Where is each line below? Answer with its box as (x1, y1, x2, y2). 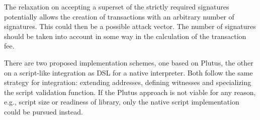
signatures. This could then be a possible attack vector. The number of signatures (4, 21, 256, 31)
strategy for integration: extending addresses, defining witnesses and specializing (4, 77, 251, 87)
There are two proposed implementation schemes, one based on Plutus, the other (4, 57, 253, 67)
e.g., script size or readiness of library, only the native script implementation (4, 96, 239, 107)
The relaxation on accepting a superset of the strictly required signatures (4, 1, 229, 11)
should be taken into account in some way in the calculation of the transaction (4, 30, 246, 41)
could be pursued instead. (4, 106, 83, 116)
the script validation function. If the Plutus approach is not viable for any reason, (4, 86, 256, 97)
